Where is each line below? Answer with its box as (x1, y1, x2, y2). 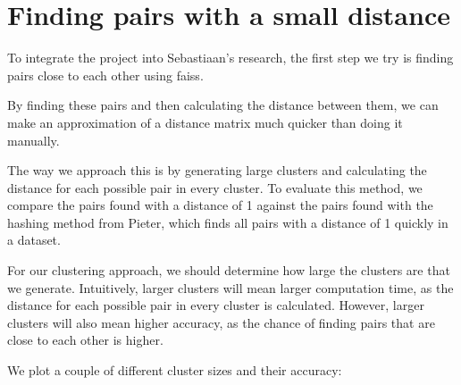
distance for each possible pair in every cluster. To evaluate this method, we (7, 178, 423, 197)
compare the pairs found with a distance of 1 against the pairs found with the (7, 196, 433, 214)
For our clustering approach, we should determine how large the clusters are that (7, 261, 450, 280)
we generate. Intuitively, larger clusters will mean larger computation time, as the (7, 278, 454, 297)
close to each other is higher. (7, 331, 163, 349)
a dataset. (7, 230, 61, 249)
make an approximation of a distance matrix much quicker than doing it (7, 113, 403, 131)
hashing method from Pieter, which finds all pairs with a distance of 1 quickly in (7, 213, 448, 231)
